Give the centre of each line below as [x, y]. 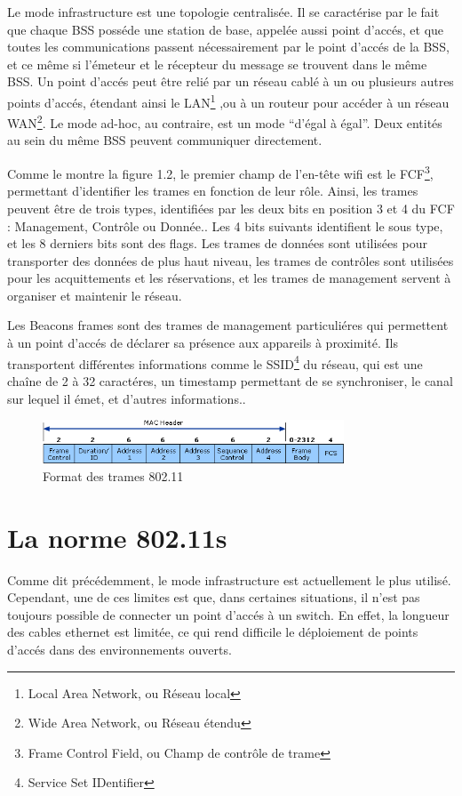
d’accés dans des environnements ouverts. [119, 649]
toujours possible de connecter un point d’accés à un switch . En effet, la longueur [228, 614]
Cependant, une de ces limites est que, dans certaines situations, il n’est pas [214, 597]
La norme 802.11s [117, 537]
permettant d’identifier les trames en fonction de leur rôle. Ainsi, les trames [213, 191]
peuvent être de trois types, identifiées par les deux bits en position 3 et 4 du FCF [231, 208]
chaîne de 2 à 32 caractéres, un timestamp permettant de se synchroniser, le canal [230, 380]
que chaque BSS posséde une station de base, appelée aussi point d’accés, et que [226, 29]
